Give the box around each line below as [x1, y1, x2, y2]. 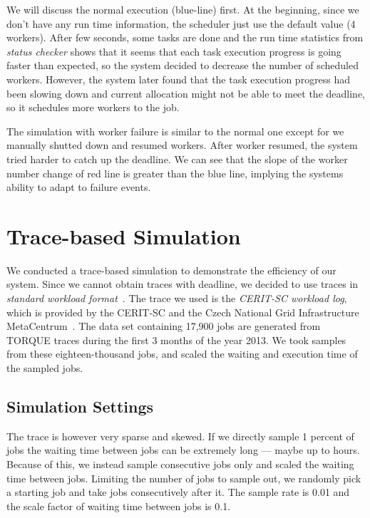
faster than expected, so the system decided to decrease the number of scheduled [6, 58, 359, 73]
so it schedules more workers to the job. [6, 100, 180, 115]
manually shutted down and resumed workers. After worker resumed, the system [6, 138, 358, 152]
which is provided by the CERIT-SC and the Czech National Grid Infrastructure [6, 304, 359, 319]
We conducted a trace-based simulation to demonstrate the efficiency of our [6, 262, 336, 277]
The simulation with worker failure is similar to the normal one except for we [6, 123, 344, 138]
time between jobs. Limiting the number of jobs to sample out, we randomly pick [6, 470, 361, 485]
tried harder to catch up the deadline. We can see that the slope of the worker [6, 151, 348, 166]
